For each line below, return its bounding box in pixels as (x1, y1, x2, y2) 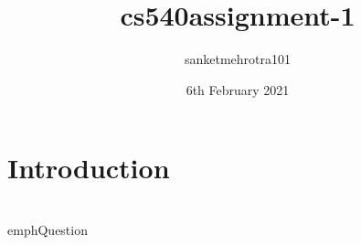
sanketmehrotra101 (184, 49, 292, 69)
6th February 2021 (186, 80, 290, 99)
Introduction (7, 149, 170, 186)
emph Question (7, 219, 88, 239)
